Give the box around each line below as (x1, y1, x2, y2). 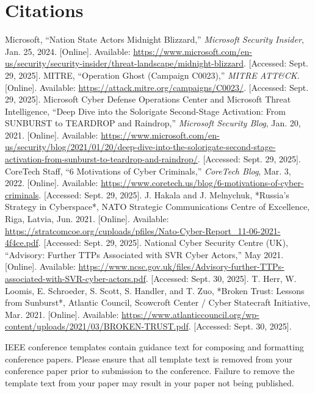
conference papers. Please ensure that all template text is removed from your (5, 352, 292, 365)
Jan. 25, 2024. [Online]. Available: (5, 45, 131, 57)
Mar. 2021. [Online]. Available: (5, 308, 119, 320)
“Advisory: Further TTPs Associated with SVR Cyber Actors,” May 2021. (5, 248, 284, 261)
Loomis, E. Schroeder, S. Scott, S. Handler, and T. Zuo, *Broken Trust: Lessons (5, 284, 305, 297)
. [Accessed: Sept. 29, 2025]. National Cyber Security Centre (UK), (38, 236, 288, 249)
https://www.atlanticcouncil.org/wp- (121, 308, 259, 320)
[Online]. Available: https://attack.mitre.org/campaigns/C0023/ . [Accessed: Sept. (5, 81, 309, 93)
